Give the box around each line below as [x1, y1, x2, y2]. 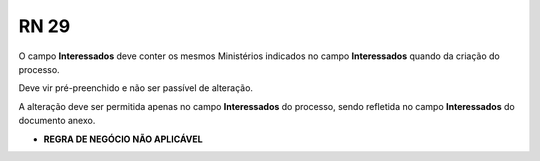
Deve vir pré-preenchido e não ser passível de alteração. [18, 82, 254, 94]
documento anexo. [18, 115, 96, 127]
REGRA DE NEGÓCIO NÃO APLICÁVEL [43, 133, 204, 145]
